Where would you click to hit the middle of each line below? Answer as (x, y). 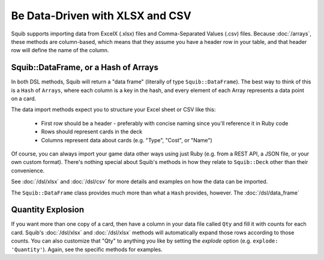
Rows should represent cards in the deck (92, 132)
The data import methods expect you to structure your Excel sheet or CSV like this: (113, 110)
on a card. (24, 98)
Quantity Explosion (47, 210)
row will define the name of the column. (60, 50)
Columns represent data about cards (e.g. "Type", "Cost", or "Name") (127, 140)
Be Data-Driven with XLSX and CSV (101, 16)
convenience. (28, 171)
